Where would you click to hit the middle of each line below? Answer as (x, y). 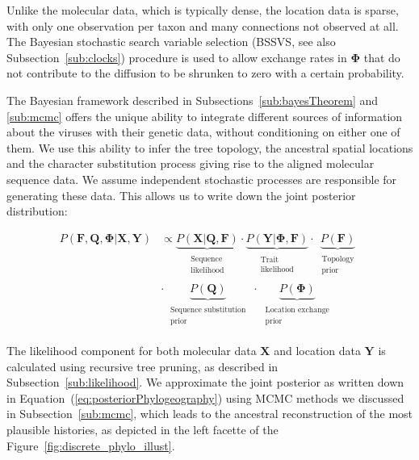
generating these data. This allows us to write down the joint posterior (181, 195)
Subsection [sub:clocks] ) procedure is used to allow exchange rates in (177, 57)
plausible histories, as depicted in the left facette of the (142, 429)
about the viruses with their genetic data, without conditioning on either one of (203, 132)
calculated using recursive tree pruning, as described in (142, 366)
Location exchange (297, 309)
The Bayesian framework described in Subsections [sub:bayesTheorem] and (193, 100)
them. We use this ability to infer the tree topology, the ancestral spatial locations (210, 147)
